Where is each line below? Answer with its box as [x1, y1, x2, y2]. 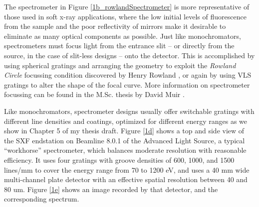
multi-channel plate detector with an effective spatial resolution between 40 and [4, 174, 248, 185]
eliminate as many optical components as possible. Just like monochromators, [4, 30, 241, 41]
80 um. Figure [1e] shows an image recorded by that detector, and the [4, 184, 218, 194]
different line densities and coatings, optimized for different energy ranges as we [4, 115, 248, 126]
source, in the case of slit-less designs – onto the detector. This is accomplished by [4, 50, 255, 60]
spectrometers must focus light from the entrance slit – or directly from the [4, 40, 235, 51]
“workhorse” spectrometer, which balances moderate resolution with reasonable [4, 145, 247, 155]
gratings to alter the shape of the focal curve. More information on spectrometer [4, 79, 250, 90]
